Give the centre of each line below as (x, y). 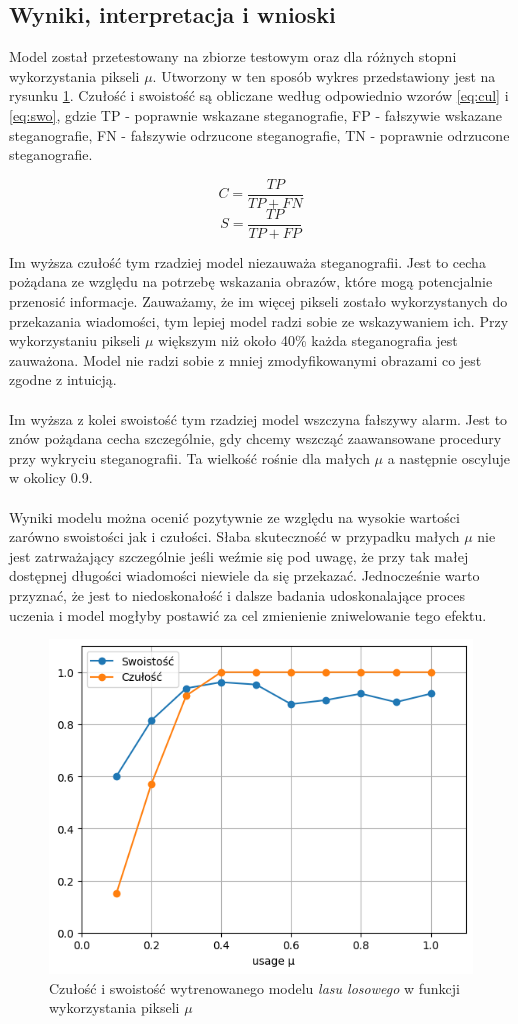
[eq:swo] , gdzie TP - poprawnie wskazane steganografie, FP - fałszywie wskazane (255, 114)
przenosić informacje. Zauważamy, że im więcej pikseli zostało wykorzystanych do (258, 301)
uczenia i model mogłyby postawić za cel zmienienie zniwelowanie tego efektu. (248, 614)
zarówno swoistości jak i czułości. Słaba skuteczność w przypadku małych (234, 536)
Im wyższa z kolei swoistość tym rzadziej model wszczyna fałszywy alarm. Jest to (258, 418)
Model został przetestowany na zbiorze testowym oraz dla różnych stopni (233, 56)
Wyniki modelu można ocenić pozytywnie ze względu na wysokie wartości (234, 516)
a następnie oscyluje (448, 457)
